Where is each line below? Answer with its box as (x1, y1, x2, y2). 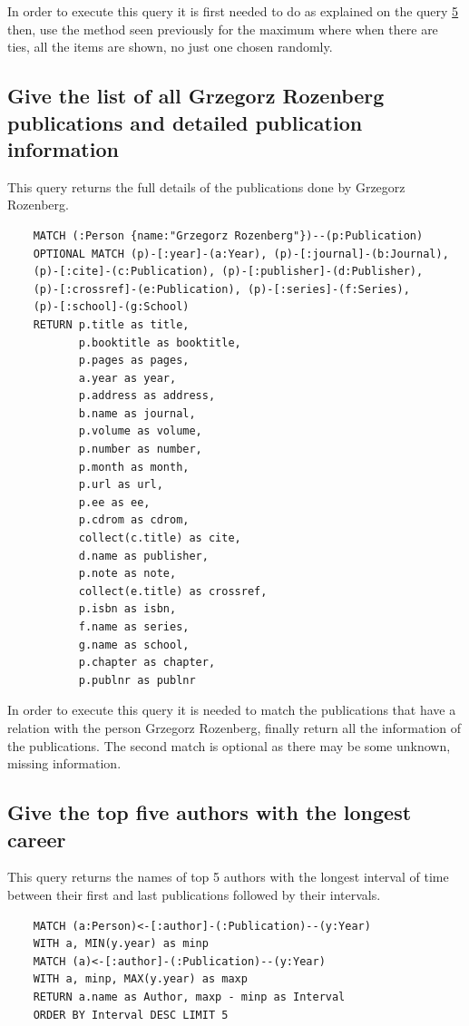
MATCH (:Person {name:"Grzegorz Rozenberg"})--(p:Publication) (33, 229, 424, 242)
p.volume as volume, (78, 425, 202, 438)
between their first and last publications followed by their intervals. (7, 884, 381, 904)
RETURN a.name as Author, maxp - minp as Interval (33, 990, 346, 1003)
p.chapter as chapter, (78, 656, 216, 669)
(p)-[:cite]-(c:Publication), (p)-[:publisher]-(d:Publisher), (33, 265, 424, 278)
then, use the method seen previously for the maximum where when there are (7, 19, 438, 38)
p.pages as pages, (78, 354, 190, 367)
